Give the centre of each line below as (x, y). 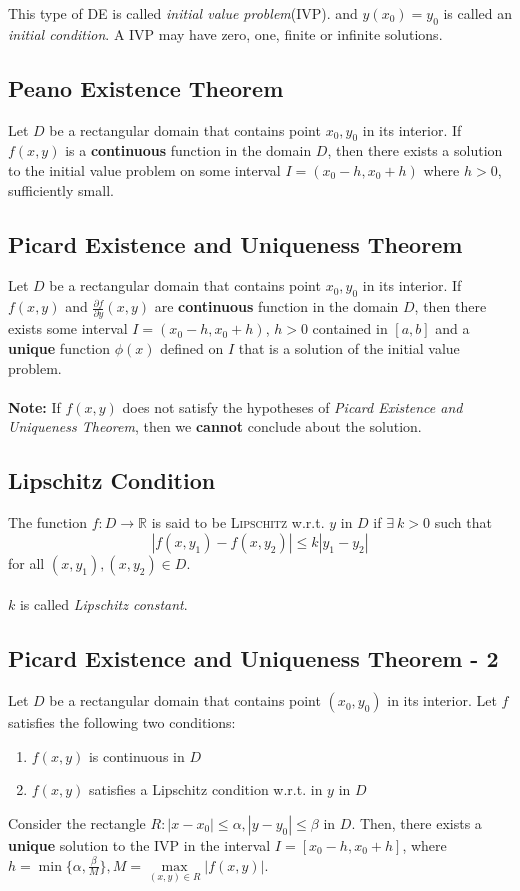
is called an (477, 13)
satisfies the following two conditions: (122, 722)
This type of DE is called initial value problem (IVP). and (183, 13)
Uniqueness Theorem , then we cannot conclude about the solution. (215, 426)
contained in (350, 328)
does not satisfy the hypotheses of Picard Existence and (292, 406)
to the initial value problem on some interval (144, 169)
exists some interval (68, 328)
